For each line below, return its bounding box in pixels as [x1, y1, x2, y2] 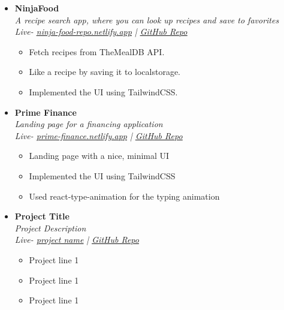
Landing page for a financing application [14, 118, 163, 130]
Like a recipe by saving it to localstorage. [29, 65, 180, 78]
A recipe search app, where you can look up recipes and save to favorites [14, 13, 279, 26]
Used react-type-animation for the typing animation [29, 189, 220, 202]
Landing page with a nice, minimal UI [29, 149, 170, 162]
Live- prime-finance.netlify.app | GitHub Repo [14, 129, 183, 142]
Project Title [14, 210, 70, 222]
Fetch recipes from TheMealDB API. [29, 45, 165, 58]
